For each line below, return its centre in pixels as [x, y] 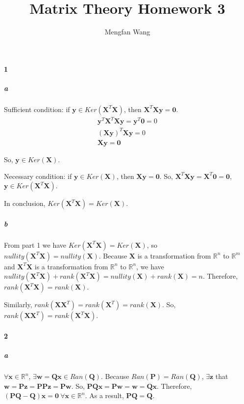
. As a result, [104, 395]
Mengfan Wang [127, 32]
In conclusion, [25, 203]
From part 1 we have [35, 245]
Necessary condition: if [38, 176]
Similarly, [18, 304]
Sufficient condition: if [37, 109]
